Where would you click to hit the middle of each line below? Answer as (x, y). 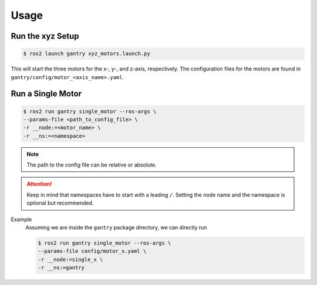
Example (21, 219)
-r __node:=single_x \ (70, 259)
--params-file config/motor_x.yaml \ (92, 251)
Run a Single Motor (46, 94)
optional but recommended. (60, 203)
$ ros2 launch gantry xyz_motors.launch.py (87, 54)
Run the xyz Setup (45, 36)
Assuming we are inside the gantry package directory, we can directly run (116, 228)
